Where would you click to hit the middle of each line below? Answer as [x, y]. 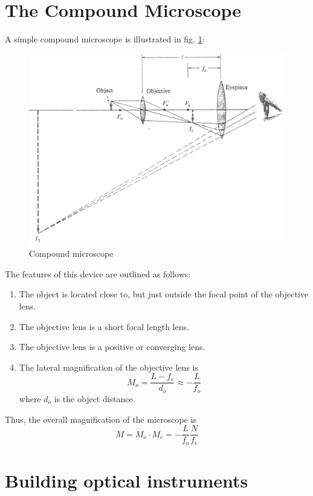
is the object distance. [95, 398]
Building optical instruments [127, 480]
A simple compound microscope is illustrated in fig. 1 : [105, 39]
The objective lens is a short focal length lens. [104, 326]
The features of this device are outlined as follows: [98, 273]
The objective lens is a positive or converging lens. [112, 347]
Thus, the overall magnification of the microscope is [101, 419]
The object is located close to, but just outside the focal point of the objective [164, 294]
